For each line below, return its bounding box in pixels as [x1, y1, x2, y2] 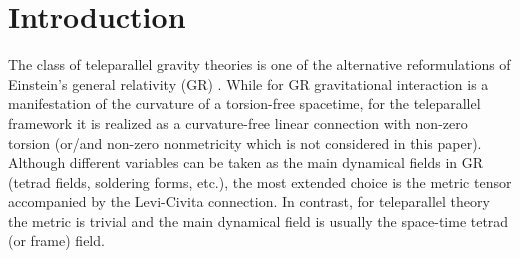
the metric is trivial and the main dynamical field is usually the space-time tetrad [8, 210, 509, 231]
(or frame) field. [8, 230, 105, 251]
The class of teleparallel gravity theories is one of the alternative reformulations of [8, 54, 511, 75]
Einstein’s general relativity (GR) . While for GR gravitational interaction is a [8, 73, 489, 94]
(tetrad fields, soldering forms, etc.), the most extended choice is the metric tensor [8, 171, 512, 192]
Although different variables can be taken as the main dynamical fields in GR [8, 152, 484, 173]
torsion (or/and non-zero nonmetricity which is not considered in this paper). [8, 132, 482, 153]
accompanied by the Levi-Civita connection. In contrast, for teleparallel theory [8, 191, 490, 212]
